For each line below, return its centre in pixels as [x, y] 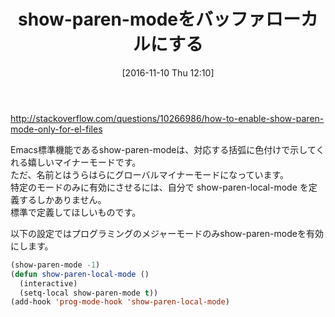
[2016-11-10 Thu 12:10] [168, 72]
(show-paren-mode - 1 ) [55, 265]
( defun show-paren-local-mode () [80, 274]
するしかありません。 [62, 199]
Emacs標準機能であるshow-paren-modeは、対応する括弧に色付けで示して [163, 149]
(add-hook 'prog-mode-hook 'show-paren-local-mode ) [120, 302]
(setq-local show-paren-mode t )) [89, 293]
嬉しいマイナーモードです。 [84, 162]
